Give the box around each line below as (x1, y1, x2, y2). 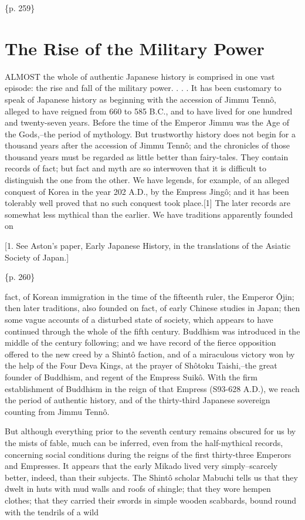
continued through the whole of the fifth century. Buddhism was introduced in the (5, 325, 300, 337)
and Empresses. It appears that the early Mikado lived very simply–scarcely (5, 460, 278, 472)
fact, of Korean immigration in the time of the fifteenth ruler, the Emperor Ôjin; (5, 290, 294, 302)
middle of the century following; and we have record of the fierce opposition (5, 336, 276, 349)
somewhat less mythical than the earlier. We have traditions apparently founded (5, 208, 293, 220)
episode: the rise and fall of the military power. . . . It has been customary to (5, 82, 282, 94)
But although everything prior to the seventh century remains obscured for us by (5, 425, 296, 437)
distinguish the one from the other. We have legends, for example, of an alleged (5, 174, 290, 186)
